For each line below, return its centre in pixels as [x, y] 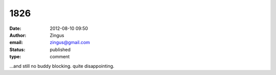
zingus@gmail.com [70, 43]
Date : [15, 28]
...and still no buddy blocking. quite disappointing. [62, 66]
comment [60, 57]
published [60, 49]
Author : [18, 35]
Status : [17, 49]
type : [15, 57]
